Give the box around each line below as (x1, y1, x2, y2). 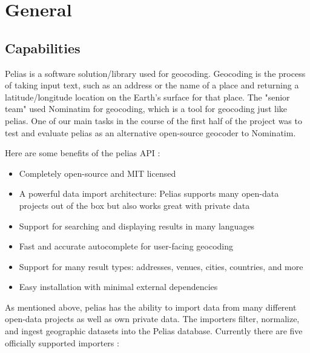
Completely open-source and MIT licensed (19, 167, 176, 179)
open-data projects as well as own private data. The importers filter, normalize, (5, 312, 300, 325)
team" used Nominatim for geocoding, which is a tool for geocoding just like (5, 102, 287, 115)
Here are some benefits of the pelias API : (5, 147, 160, 159)
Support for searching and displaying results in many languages (19, 219, 255, 232)
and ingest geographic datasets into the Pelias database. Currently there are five (5, 325, 303, 337)
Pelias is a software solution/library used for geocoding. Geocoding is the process (5, 67, 306, 79)
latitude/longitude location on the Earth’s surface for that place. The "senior (5, 90, 290, 103)
